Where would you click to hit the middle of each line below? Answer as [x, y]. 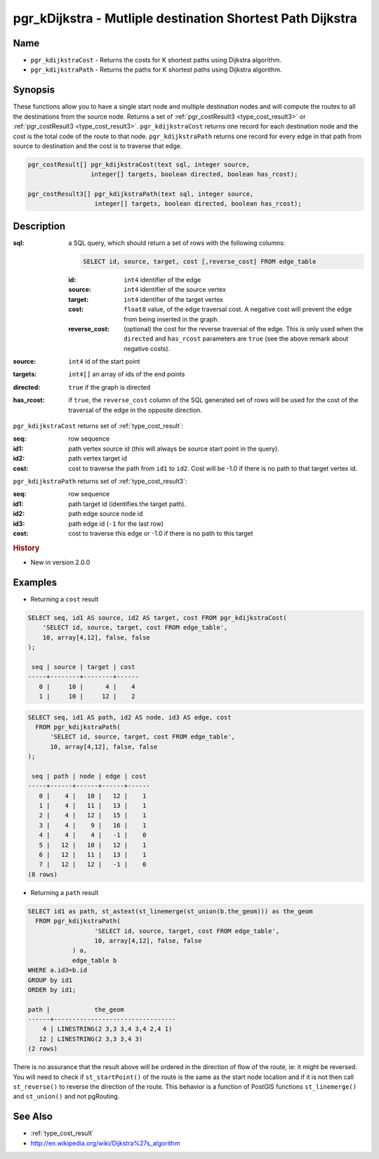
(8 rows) [43, 874]
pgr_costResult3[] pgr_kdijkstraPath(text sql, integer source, [141, 194]
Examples [35, 582]
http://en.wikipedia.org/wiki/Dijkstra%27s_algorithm [105, 1143]
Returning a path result [65, 892]
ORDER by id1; [52, 989]
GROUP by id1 [50, 980]
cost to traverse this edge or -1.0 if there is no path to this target [161, 533]
